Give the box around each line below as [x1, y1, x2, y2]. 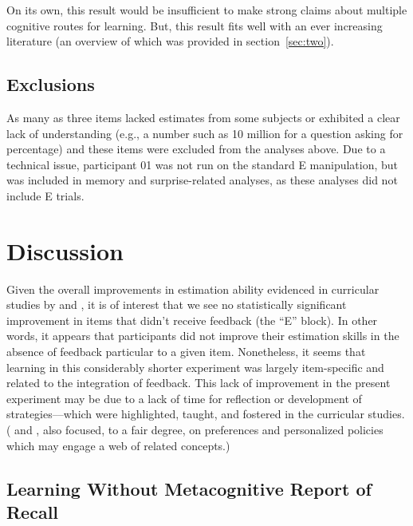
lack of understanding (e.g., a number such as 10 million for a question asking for [6, 125, 403, 141]
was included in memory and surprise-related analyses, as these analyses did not [6, 172, 398, 188]
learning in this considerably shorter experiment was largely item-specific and [6, 358, 384, 375]
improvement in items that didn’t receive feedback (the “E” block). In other [6, 311, 378, 328]
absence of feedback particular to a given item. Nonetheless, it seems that [6, 343, 366, 360]
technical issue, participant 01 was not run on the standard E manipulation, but [6, 156, 399, 172]
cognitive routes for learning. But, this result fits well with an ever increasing [6, 17, 383, 34]
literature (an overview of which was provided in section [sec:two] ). [6, 33, 334, 49]
